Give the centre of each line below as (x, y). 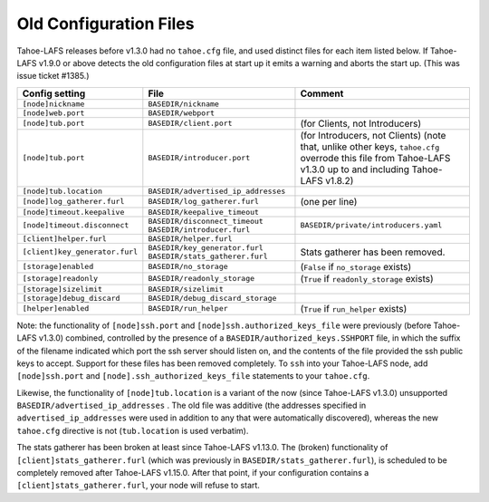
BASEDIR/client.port (190, 124)
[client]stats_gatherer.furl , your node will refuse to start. (138, 486)
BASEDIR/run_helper (188, 309)
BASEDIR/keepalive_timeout (204, 212)
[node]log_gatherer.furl (73, 202)
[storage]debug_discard (71, 298)
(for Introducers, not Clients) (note (373, 135)
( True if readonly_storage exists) (367, 278)
